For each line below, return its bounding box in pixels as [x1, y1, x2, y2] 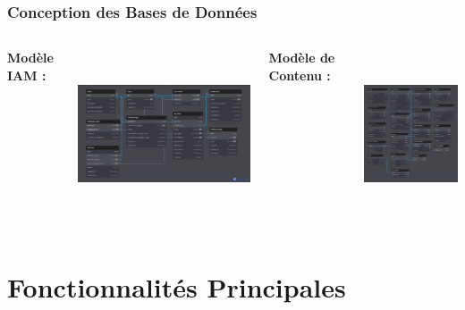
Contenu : [268, 65, 331, 84]
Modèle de [268, 48, 335, 67]
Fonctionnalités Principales [7, 268, 346, 305]
